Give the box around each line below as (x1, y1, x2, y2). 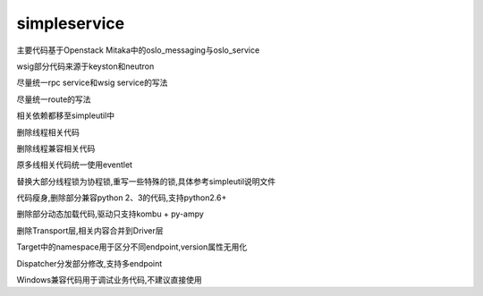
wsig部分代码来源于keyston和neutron (16, 61, 155, 72)
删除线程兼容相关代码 (16, 143, 96, 154)
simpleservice (16, 13, 125, 33)
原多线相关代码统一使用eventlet (16, 159, 133, 170)
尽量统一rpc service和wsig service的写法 (16, 77, 168, 89)
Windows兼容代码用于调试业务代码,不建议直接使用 (16, 275, 203, 285)
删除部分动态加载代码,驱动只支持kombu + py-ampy (16, 208, 205, 219)
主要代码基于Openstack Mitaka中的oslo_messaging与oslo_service (16, 45, 260, 55)
